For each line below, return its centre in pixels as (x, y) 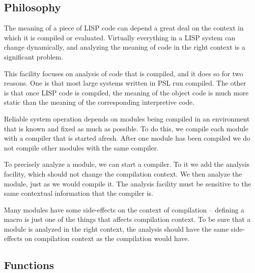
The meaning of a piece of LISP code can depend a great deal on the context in (124, 28)
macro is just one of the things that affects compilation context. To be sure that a (127, 219)
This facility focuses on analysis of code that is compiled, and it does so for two (124, 73)
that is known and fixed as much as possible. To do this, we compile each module (126, 128)
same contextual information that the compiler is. (79, 193)
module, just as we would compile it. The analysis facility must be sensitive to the (127, 183)
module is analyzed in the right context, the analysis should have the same (116, 228)
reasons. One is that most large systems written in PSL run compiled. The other (125, 83)
